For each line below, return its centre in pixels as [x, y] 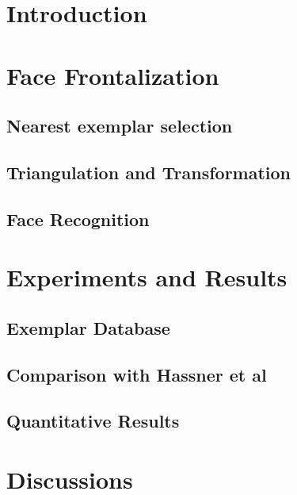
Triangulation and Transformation [149, 172]
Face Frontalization [113, 75]
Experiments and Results [147, 277]
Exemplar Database [88, 327]
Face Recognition [78, 219]
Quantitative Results [93, 421]
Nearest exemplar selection [120, 126]
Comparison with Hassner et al [137, 374]
